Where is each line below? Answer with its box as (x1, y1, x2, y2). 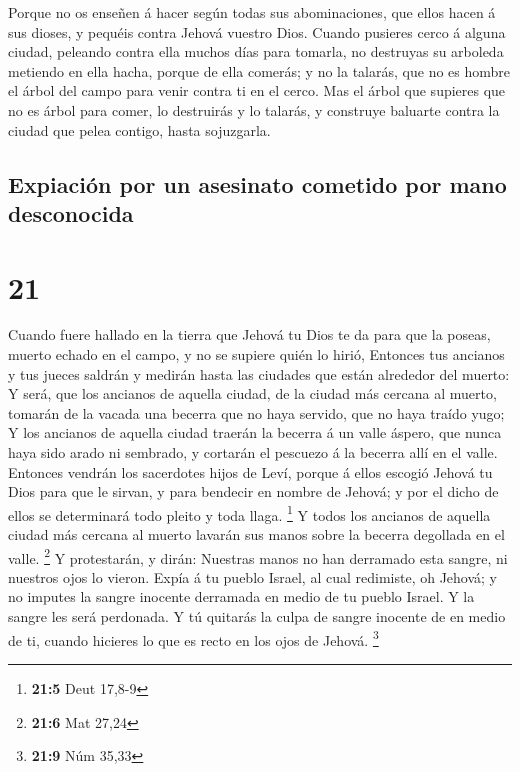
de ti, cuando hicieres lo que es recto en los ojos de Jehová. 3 (8, 626, 379, 650)
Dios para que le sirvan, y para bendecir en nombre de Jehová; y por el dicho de (8, 481, 499, 502)
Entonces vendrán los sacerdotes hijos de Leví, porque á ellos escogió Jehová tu (8, 461, 493, 482)
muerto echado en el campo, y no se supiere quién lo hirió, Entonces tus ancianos (8, 344, 505, 365)
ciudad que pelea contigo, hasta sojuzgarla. (8, 119, 271, 140)
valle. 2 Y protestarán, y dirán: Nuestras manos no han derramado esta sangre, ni (8, 544, 508, 568)
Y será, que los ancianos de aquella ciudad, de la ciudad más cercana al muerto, (8, 383, 497, 404)
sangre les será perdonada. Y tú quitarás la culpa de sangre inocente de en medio (8, 606, 506, 627)
